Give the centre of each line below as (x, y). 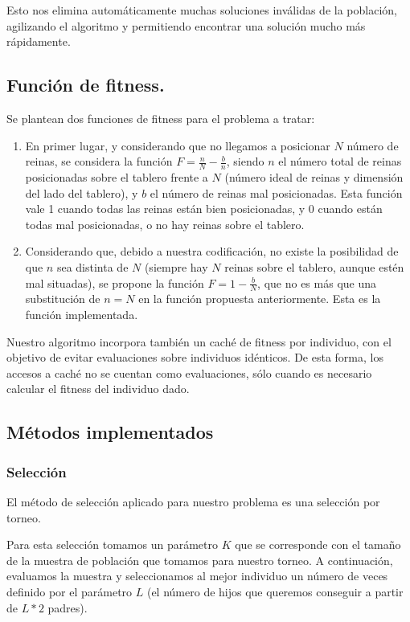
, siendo (245, 161)
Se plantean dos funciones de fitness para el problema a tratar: (161, 118)
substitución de (63, 299)
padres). (68, 607)
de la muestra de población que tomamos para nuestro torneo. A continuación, (200, 560)
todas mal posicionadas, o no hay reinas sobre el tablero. (165, 224)
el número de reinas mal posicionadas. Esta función (276, 192)
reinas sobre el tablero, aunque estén (314, 266)
